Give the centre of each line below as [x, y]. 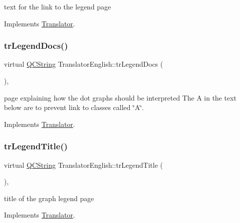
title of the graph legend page [49, 198]
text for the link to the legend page [58, 6]
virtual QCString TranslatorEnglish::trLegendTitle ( [83, 165]
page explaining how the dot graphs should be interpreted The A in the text [120, 97]
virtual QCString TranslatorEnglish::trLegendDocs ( [83, 64]
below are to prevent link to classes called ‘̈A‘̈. [74, 107]
